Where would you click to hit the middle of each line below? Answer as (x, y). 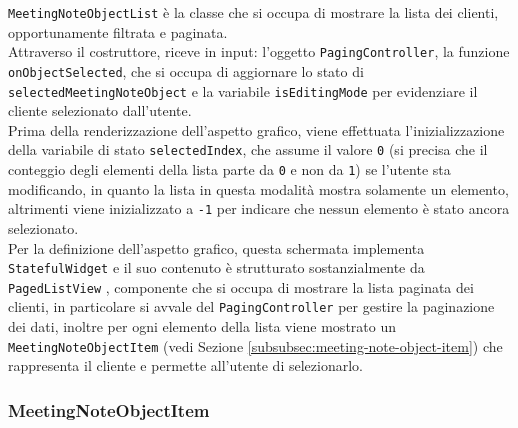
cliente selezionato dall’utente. (100, 110)
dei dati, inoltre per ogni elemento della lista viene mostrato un (202, 326)
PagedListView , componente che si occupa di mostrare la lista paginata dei (241, 286)
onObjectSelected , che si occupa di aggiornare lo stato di (186, 70)
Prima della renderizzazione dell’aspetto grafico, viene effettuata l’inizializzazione (256, 129)
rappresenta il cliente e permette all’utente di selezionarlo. (185, 365)
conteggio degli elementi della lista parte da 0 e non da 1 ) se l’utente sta (229, 169)
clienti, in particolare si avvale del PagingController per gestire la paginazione (251, 306)
